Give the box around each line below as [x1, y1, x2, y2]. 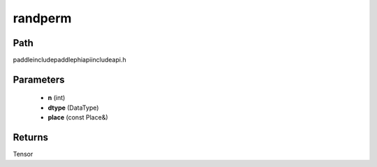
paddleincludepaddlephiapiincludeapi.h [13, 56, 126, 64]
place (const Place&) [47, 113, 108, 122]
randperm [13, 10, 72, 26]
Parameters [13, 73, 65, 85]
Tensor [13, 150, 34, 159]
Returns [13, 131, 49, 143]
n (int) [47, 94, 66, 102]
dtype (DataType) [47, 103, 99, 112]
